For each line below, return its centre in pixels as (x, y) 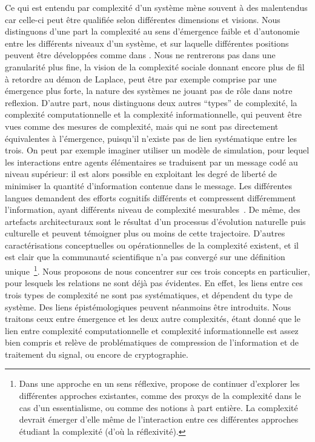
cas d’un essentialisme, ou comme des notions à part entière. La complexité (158, 407)
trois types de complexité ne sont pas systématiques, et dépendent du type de (149, 294)
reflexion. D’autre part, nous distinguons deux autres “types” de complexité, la (151, 102)
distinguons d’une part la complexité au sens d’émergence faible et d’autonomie (152, 31)
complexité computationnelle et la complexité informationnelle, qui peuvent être (154, 114)
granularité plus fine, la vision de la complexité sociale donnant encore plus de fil (155, 66)
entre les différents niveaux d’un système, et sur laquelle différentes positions (147, 43)
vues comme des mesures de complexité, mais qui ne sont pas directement (142, 126)
